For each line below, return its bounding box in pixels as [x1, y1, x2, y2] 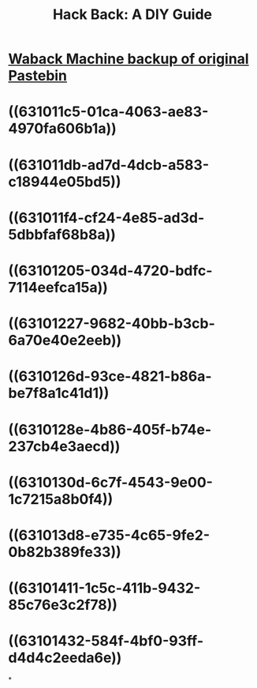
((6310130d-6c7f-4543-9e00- [8, 473, 213, 491]
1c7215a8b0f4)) [8, 490, 114, 508]
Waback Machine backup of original [8, 50, 250, 68]
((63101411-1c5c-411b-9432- [8, 579, 201, 597]
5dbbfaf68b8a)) [8, 225, 117, 243]
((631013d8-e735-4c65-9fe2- [8, 526, 210, 544]
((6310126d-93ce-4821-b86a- [8, 367, 212, 385]
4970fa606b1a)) [8, 120, 117, 137]
